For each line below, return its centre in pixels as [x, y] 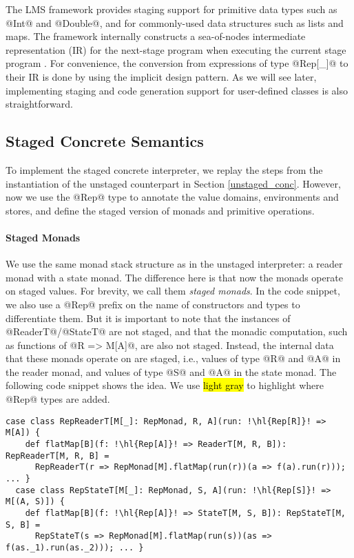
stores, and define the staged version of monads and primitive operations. [160, 210]
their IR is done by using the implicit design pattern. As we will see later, [161, 76]
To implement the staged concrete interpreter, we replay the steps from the [164, 169]
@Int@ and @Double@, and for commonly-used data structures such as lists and [175, 22]
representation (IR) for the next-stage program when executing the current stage [176, 49]
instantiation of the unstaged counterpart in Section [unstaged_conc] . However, [173, 183]
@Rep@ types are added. [58, 399]
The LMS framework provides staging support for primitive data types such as [171, 9]
